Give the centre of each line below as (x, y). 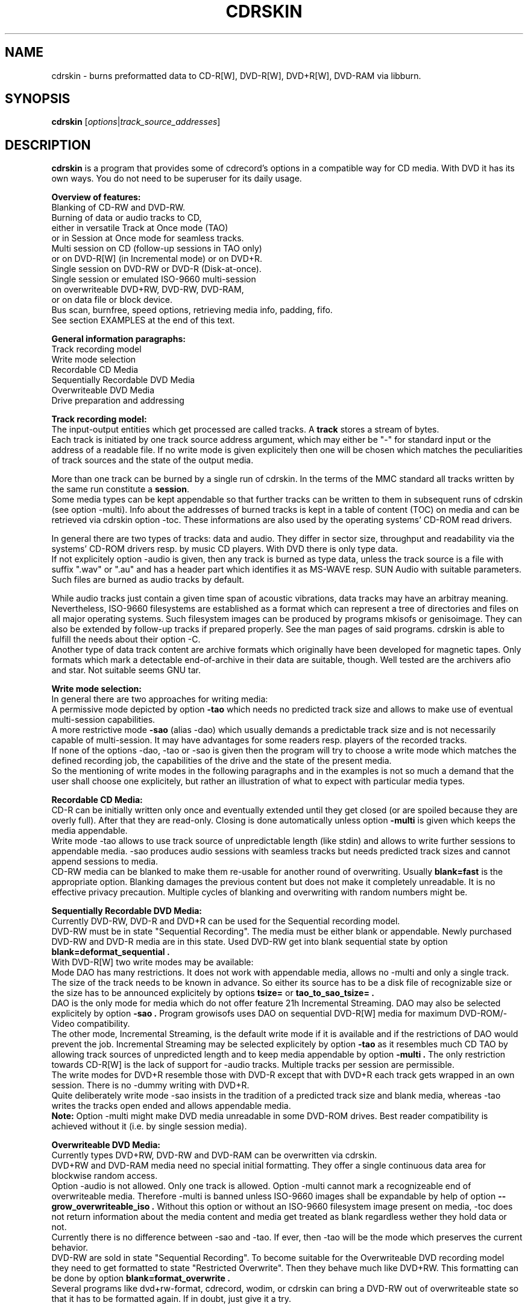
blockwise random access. (105, 1176)
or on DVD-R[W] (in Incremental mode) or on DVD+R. (157, 259)
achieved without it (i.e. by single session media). (149, 1126)
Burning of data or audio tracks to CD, (127, 218)
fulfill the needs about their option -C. (126, 640)
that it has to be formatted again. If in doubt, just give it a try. (171, 1299)
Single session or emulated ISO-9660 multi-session (154, 279)
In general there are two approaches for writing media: (160, 699)
